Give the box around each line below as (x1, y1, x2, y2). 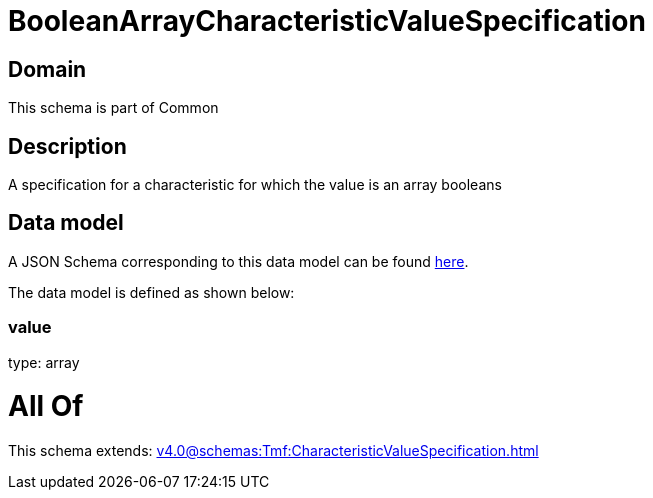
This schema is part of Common (8, 99, 219, 117)
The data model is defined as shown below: (8, 283, 295, 301)
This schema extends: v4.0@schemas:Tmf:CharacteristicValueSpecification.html (8, 442, 539, 460)
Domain (8, 56, 87, 82)
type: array (8, 353, 80, 371)
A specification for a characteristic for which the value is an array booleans (8, 176, 502, 194)
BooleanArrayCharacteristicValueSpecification (8, 4, 646, 38)
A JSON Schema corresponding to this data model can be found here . (8, 252, 469, 270)
